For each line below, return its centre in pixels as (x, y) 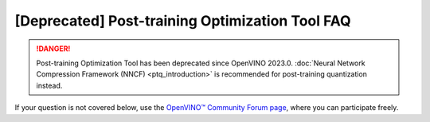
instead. (49, 85)
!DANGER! (53, 49)
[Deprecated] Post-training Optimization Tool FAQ (183, 21)
